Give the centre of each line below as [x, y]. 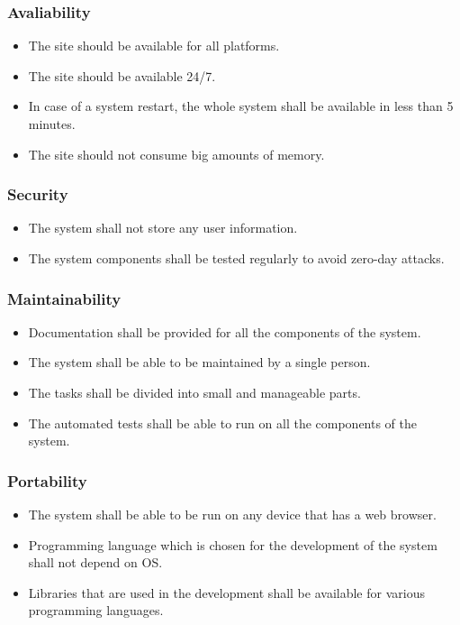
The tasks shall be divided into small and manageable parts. [194, 392]
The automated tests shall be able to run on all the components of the [223, 423]
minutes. [52, 124]
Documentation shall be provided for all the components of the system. [225, 331]
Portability [47, 480]
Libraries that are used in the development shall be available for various [226, 592]
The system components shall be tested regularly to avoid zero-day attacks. [236, 258]
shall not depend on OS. [95, 562]
